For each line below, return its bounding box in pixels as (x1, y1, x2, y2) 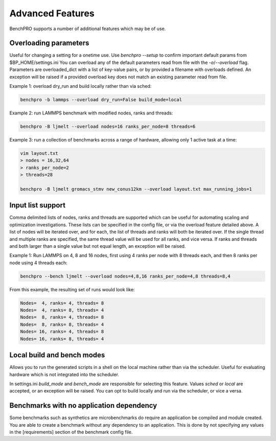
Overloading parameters (9, 39, 89, 48)
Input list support (9, 201, 66, 210)
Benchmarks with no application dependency (9, 401, 157, 410)
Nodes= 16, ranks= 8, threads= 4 (20, 336, 104, 342)
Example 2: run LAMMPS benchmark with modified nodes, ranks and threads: (9, 110, 173, 116)
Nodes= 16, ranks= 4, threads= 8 (20, 329, 104, 335)
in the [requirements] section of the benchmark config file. (9, 429, 133, 435)
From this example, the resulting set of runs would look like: (9, 286, 135, 292)
